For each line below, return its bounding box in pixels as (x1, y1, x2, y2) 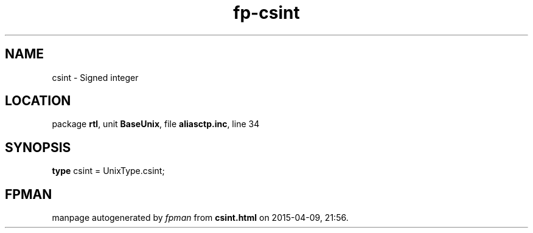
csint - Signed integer (52, 72, 139, 83)
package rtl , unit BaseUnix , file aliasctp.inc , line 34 (52, 119, 260, 130)
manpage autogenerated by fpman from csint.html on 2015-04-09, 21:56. (52, 212, 349, 223)
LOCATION (5, 93, 71, 109)
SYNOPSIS (5, 139, 71, 155)
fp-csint (233, 2, 300, 23)
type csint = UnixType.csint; (52, 165, 165, 176)
